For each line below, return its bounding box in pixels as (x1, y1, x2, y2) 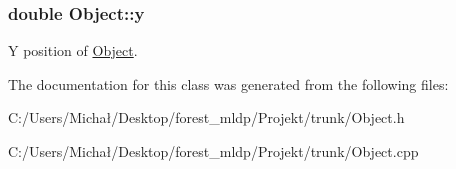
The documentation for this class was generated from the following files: (8, 73, 449, 94)
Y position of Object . (8, 40, 138, 61)
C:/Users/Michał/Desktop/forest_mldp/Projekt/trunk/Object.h (8, 107, 405, 128)
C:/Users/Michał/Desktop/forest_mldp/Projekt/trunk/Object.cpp (8, 141, 419, 161)
